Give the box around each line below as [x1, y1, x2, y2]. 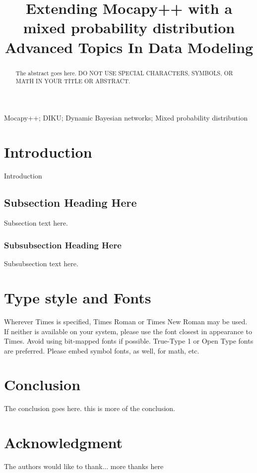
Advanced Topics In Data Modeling [4, 37, 254, 57]
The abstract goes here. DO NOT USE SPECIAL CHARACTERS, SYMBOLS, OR [15, 68, 233, 77]
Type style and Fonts [4, 287, 151, 307]
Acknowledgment [4, 432, 123, 453]
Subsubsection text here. [4, 258, 78, 269]
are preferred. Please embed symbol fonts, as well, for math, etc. [4, 345, 199, 355]
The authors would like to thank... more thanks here [4, 461, 164, 472]
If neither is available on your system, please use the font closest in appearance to [4, 326, 252, 336]
